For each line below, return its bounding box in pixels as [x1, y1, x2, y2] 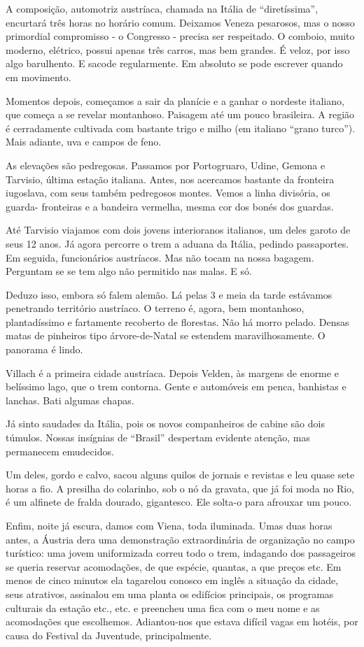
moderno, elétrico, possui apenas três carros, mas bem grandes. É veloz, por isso [6, 42, 350, 57]
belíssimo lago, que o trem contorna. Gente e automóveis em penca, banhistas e [6, 379, 346, 394]
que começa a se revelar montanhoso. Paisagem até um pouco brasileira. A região [6, 107, 355, 122]
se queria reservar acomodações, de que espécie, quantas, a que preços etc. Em [6, 559, 342, 574]
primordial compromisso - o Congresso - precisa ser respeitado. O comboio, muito [6, 29, 355, 43]
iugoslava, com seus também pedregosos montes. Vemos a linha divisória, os [6, 185, 330, 200]
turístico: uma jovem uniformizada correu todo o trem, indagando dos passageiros [6, 546, 356, 560]
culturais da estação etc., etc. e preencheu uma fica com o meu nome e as [6, 600, 320, 615]
